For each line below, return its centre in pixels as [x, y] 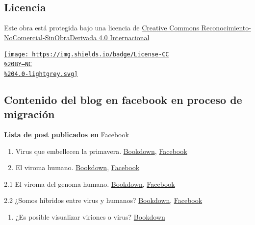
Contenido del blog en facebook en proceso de [123, 99]
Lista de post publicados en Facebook [66, 134]
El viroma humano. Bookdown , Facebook [77, 167]
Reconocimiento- [226, 28]
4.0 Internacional [124, 37]
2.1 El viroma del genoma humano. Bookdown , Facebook [89, 184]
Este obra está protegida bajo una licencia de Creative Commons [102, 28]
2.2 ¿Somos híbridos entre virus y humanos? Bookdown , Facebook [103, 200]
